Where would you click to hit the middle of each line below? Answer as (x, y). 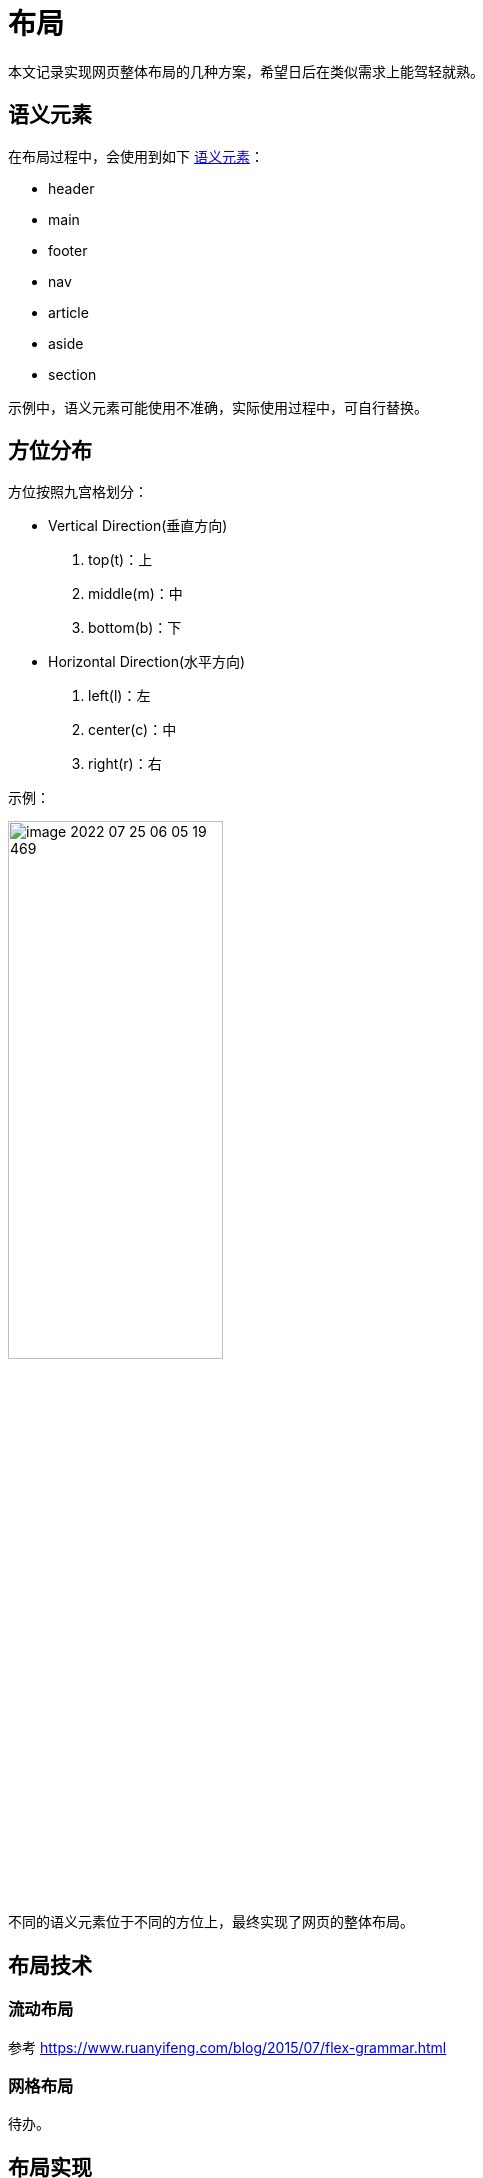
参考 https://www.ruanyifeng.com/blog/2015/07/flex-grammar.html (227, 2047)
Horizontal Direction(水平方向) (147, 662)
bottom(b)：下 (135, 628)
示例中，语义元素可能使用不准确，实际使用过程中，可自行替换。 (218, 407)
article (68, 312)
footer (68, 250)
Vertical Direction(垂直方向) (138, 526)
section (72, 374)
